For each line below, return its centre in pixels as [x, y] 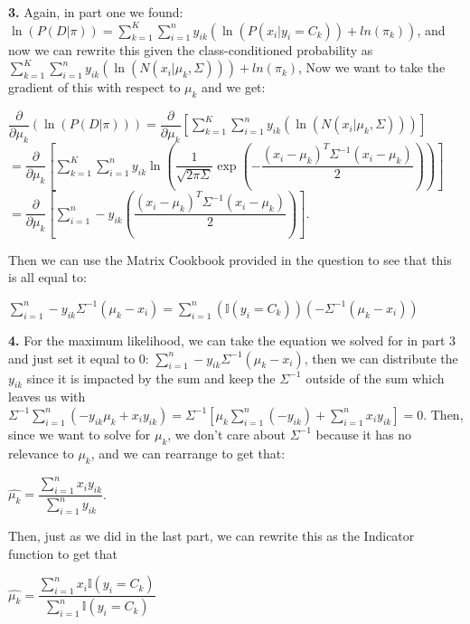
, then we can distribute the [381, 358]
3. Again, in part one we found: [96, 12]
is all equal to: [47, 277]
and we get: [234, 87]
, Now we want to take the [372, 67]
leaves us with [47, 397]
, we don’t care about [226, 434]
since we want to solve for [80, 434]
